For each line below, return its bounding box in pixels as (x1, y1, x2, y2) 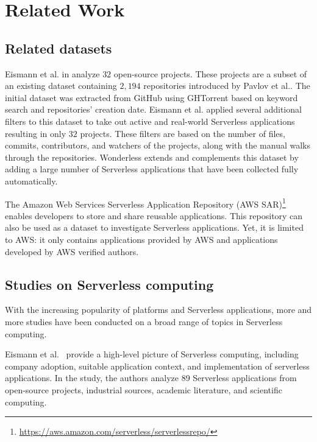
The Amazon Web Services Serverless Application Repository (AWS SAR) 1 (5, 195, 286, 210)
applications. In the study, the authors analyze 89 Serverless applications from (5, 371, 297, 384)
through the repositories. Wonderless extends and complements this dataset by (5, 150, 299, 163)
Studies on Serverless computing (5, 275, 214, 293)
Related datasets (5, 38, 112, 57)
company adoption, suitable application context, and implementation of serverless (5, 359, 310, 372)
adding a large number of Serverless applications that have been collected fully (5, 163, 299, 175)
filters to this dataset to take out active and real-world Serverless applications (5, 114, 295, 127)
